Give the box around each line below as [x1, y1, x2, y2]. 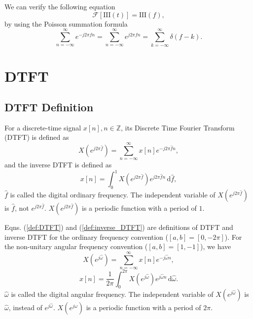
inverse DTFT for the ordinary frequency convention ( [4, 231, 169, 242]
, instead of [8, 302, 42, 313]
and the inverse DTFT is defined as [4, 159, 112, 170]
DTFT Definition [4, 99, 94, 115]
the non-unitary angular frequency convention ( [4, 241, 148, 252]
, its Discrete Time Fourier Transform [121, 122, 235, 132]
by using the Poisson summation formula [4, 18, 128, 29]
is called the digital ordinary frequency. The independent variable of [10, 190, 216, 200]
